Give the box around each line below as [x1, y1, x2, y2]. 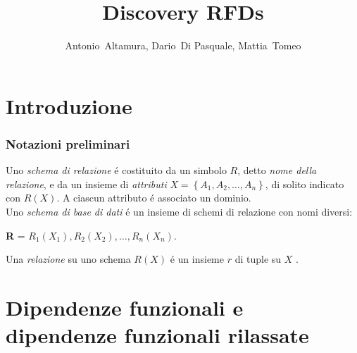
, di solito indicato [265, 176, 344, 191]
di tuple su [234, 252, 282, 266]
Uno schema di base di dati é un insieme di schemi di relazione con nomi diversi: [6, 204, 353, 218]
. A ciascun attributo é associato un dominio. [56, 190, 251, 205]
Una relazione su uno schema [6, 252, 131, 266]
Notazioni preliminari [6, 135, 130, 152]
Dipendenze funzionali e [6, 292, 244, 321]
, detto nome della [237, 163, 317, 178]
